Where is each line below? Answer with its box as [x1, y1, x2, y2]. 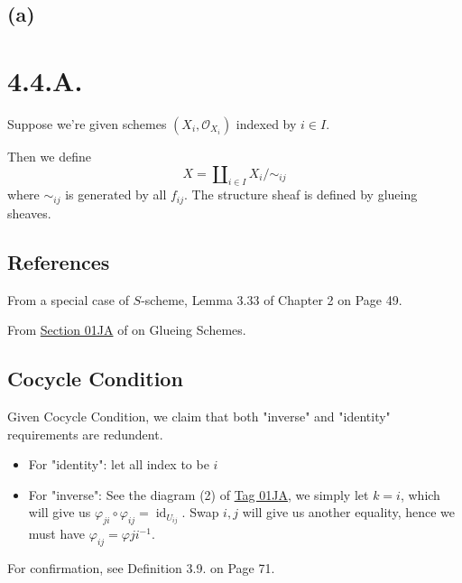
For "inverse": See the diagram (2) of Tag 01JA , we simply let [28, 485, 369, 504]
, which [400, 485, 440, 504]
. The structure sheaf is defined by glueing [184, 185, 418, 204]
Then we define [7, 146, 91, 165]
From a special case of [7, 290, 129, 309]
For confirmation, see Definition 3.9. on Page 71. [7, 558, 275, 577]
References [7, 247, 110, 275]
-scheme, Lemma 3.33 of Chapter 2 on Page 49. [141, 290, 402, 309]
